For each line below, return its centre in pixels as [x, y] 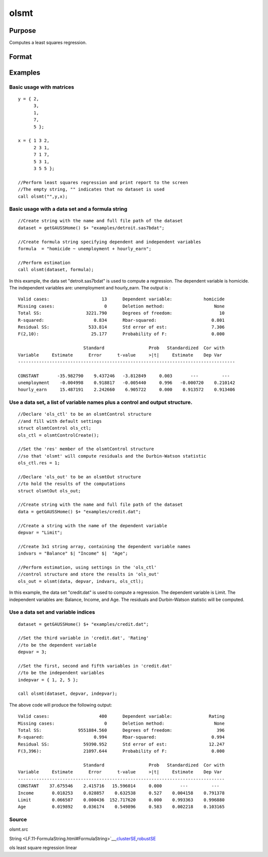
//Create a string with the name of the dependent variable [93, 525]
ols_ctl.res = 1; [39, 463]
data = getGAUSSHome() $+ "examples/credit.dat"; [80, 512]
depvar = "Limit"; [40, 533]
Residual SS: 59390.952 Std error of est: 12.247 [121, 744]
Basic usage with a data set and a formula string [68, 209]
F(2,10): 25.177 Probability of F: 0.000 [121, 334]
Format [21, 56]
